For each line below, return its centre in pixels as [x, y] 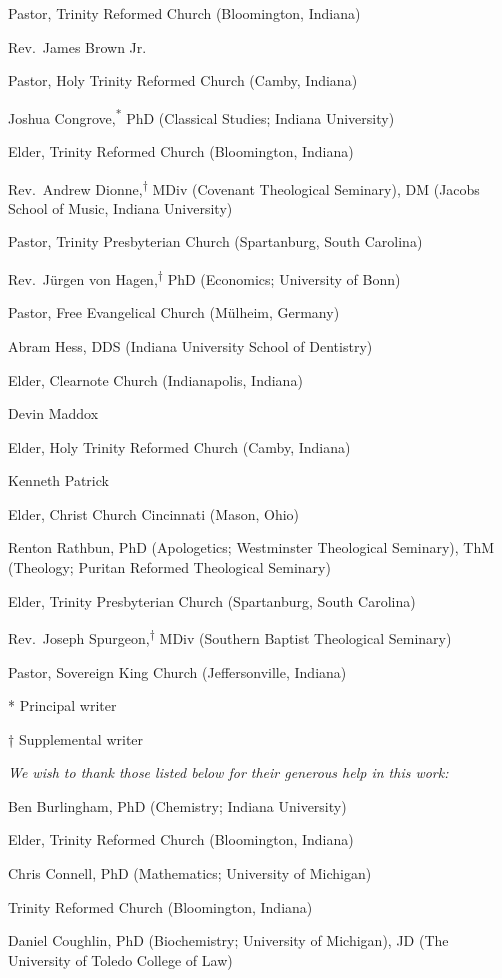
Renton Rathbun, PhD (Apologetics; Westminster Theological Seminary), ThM [251, 547]
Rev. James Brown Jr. [77, 46]
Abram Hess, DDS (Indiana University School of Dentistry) [190, 345]
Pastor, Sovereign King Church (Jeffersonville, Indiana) [177, 671]
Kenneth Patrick [58, 480]
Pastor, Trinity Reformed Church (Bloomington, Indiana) [184, 13]
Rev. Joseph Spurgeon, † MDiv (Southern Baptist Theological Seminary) [230, 636]
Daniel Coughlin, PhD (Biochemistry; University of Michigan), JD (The [228, 940]
